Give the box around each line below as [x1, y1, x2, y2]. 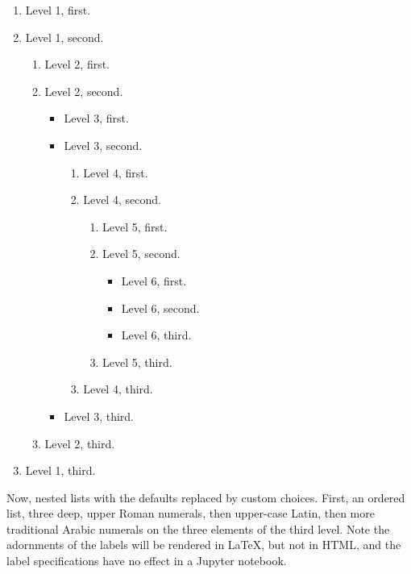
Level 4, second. [83, 191, 161, 208]
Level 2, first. [44, 56, 110, 73]
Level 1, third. [25, 462, 96, 479]
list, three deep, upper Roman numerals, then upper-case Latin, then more [6, 505, 375, 522]
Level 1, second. [25, 28, 104, 45]
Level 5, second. [102, 245, 181, 262]
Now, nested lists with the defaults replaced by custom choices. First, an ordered [6, 489, 405, 505]
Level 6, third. [121, 327, 192, 343]
